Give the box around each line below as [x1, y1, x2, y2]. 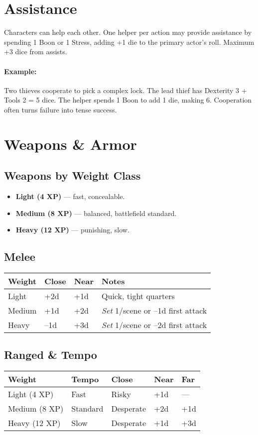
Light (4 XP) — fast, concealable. [15, 191, 125, 202]
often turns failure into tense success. [4, 104, 117, 114]
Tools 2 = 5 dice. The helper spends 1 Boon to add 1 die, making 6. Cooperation [4, 95, 252, 105]
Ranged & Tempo [4, 347, 97, 362]
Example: [4, 66, 37, 76]
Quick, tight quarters [102, 290, 175, 302]
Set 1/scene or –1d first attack [102, 305, 207, 317]
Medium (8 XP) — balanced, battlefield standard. [15, 208, 177, 218]
